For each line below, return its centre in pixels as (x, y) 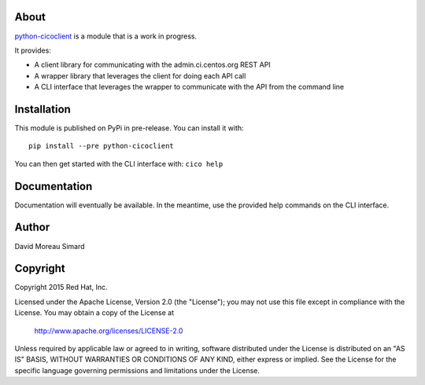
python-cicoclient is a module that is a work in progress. (106, 36)
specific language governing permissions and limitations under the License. (137, 370)
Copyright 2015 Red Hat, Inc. (61, 288)
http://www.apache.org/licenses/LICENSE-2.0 (109, 331)
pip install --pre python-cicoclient (102, 146)
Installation (42, 109)
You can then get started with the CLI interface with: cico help (119, 163)
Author (32, 227)
